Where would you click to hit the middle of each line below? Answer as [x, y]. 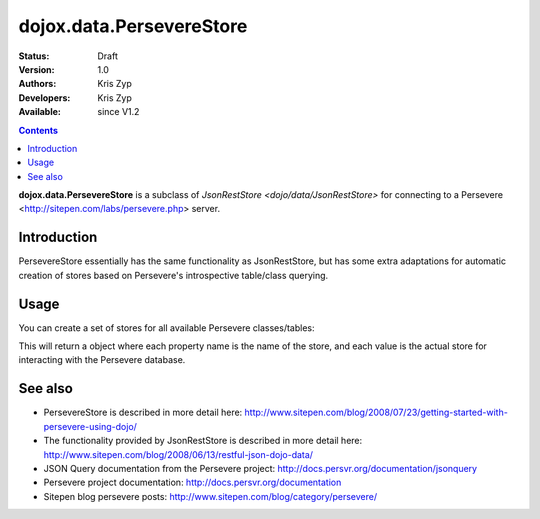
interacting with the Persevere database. [102, 360]
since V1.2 [118, 112]
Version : [36, 69]
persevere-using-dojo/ [90, 426]
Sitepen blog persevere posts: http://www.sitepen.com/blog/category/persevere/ [210, 496]
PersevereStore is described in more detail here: [143, 412]
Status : [34, 56]
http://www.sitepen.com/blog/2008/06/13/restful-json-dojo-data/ [178, 454]
